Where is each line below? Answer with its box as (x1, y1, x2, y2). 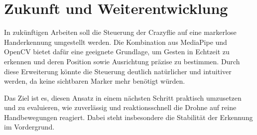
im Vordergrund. (4, 122, 55, 132)
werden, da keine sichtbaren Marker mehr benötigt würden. (4, 76, 185, 86)
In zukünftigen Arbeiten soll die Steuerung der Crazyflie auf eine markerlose (4, 27, 237, 37)
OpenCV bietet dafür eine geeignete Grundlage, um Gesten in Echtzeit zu (4, 46, 230, 57)
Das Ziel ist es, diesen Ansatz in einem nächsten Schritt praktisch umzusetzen (4, 92, 242, 103)
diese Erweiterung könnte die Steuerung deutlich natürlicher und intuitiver (4, 66, 232, 76)
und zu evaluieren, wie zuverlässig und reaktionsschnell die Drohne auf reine (4, 102, 237, 113)
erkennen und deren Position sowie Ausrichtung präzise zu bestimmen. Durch (4, 56, 240, 66)
